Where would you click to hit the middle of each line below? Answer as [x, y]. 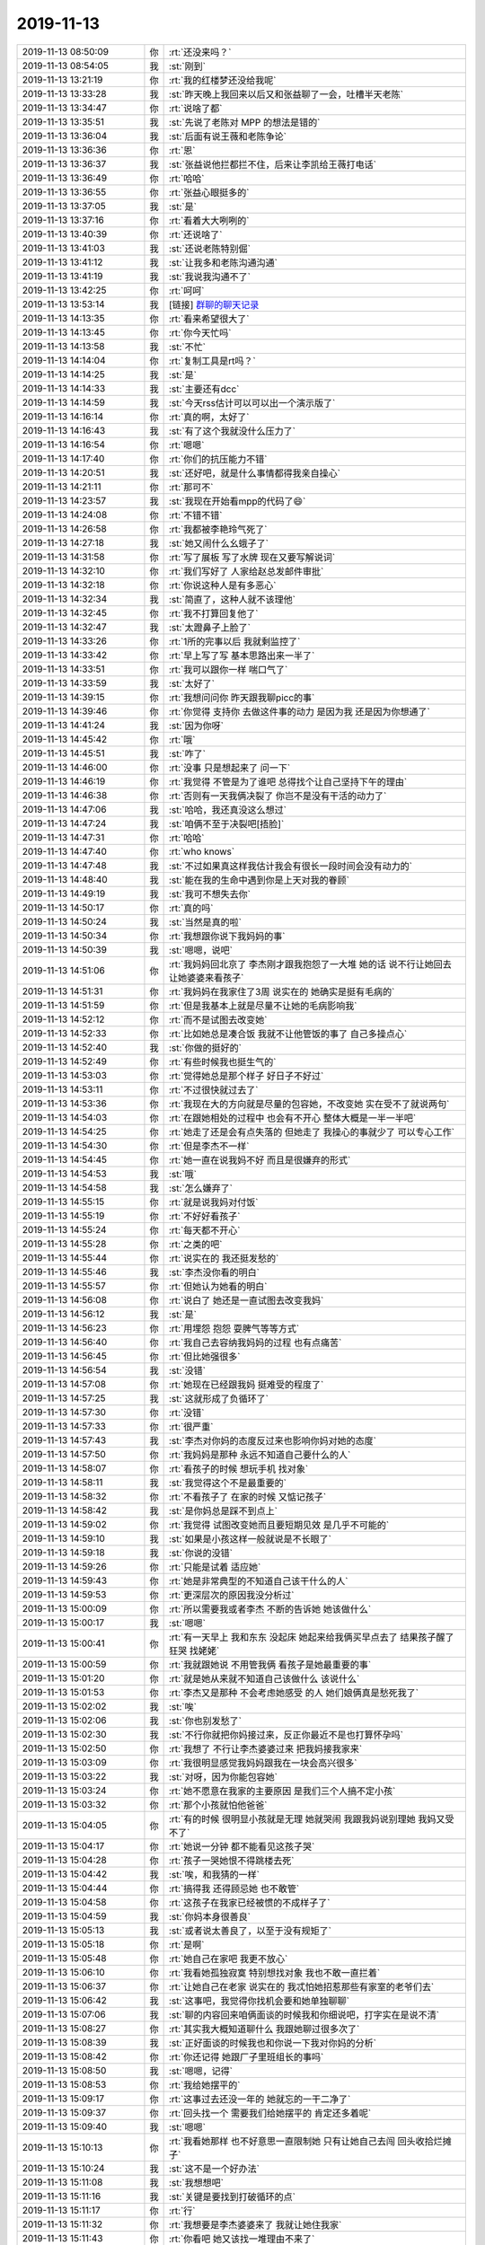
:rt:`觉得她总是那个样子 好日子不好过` [246, 1076]
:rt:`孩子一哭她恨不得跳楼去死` [231, 1861]
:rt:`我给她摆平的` [204, 2085]
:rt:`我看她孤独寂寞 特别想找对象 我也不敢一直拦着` [274, 1973]
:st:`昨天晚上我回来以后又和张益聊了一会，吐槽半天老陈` [286, 94]
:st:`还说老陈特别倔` [210, 249]
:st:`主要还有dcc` [204, 389]
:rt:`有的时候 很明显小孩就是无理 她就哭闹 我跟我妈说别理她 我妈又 [307, 1818]
